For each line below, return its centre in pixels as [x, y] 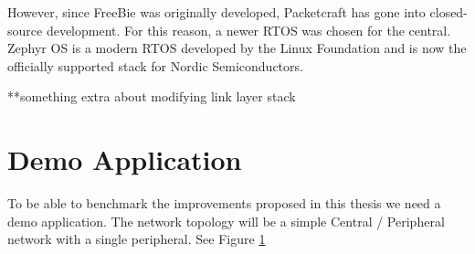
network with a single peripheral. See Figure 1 [137, 239]
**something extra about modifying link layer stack [152, 96]
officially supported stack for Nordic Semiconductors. [155, 65]
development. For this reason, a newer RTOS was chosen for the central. [248, 30]
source [25, 30]
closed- [449, 12]
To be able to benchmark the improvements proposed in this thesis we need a [224, 203]
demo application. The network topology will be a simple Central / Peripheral [226, 221]
